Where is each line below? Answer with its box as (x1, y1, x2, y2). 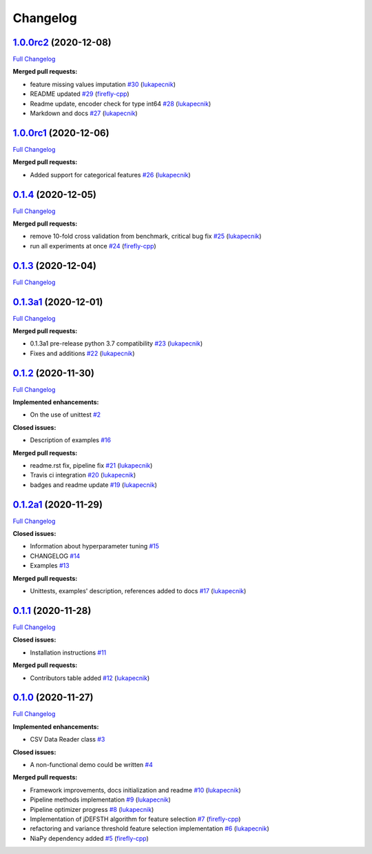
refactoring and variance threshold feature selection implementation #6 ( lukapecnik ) (30, 824, 269, 833)
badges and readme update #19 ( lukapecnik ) (30, 480, 158, 489)
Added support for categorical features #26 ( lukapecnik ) (30, 170, 191, 179)
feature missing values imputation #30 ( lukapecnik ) (30, 80, 176, 88)
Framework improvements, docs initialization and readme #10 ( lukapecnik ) (30, 786, 241, 794)
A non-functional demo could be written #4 (30, 760, 153, 768)
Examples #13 (30, 562, 70, 570)
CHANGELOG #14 (30, 552, 81, 560)
